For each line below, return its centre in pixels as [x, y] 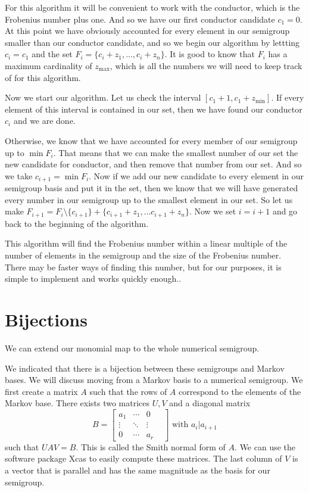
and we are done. [44, 121]
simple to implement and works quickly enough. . [93, 278]
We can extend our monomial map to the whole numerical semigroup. [132, 348]
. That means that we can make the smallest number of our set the [176, 152]
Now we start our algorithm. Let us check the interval [103, 97]
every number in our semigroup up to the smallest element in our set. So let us [149, 199]
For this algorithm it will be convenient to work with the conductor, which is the [152, 7]
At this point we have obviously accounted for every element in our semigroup [147, 31]
